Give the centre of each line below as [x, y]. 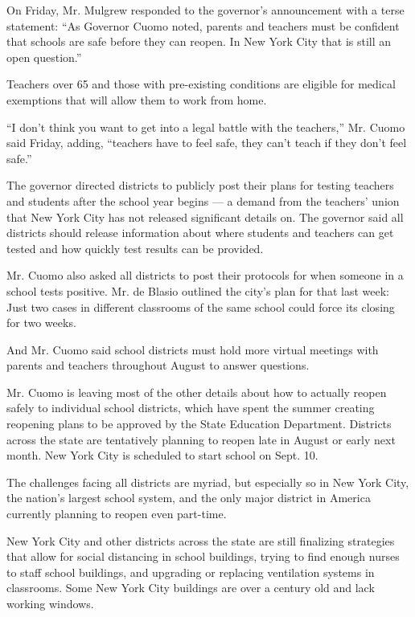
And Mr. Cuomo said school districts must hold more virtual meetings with [193, 349]
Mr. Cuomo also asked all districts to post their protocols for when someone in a [205, 275]
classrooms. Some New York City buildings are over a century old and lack [191, 588]
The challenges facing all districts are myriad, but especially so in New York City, [208, 482]
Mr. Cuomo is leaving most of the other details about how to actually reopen [197, 392]
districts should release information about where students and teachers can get [200, 233]
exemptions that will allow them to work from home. [137, 99]
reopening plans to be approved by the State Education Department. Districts [199, 424]
